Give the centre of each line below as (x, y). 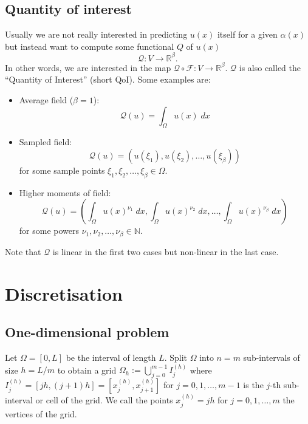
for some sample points (62, 170)
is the (253, 385)
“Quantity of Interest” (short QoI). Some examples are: (108, 79)
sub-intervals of (272, 357)
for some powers (49, 231)
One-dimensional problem (87, 332)
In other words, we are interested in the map (88, 67)
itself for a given (247, 34)
